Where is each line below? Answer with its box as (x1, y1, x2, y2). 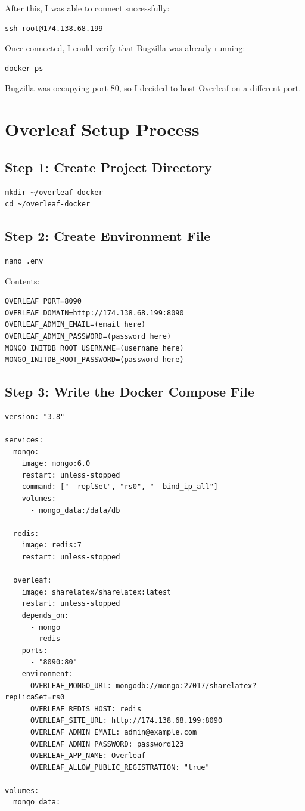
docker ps (5, 64, 43, 73)
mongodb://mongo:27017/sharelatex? (116, 681, 257, 690)
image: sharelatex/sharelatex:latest (21, 587, 172, 596)
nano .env (5, 256, 43, 265)
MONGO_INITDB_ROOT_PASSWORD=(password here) (5, 355, 184, 364)
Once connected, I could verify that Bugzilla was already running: (5, 42, 245, 54)
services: (5, 436, 43, 445)
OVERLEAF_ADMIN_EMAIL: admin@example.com (30, 728, 197, 736)
